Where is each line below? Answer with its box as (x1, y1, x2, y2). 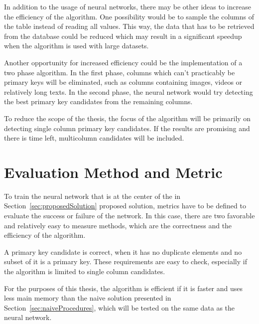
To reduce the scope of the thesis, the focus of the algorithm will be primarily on (4, 113, 251, 123)
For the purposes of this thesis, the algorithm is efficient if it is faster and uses (4, 283, 243, 293)
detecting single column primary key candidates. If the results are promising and (4, 123, 250, 133)
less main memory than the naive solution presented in (4, 293, 171, 303)
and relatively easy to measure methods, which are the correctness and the (4, 220, 232, 230)
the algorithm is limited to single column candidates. (4, 266, 165, 276)
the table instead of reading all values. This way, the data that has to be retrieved (4, 21, 255, 31)
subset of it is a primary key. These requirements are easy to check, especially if (4, 256, 247, 267)
